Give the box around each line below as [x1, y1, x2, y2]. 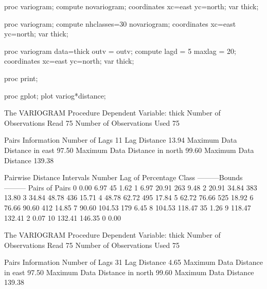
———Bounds [197, 172, 243, 183]
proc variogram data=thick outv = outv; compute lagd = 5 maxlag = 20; [4, 45, 236, 56]
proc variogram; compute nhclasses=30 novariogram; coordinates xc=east [4, 18, 236, 29]
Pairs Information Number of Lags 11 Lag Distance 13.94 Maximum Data [4, 134, 237, 145]
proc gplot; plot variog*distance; [4, 90, 106, 101]
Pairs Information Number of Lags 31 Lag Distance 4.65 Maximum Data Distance [4, 257, 263, 267]
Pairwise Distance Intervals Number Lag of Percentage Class [4, 172, 195, 183]
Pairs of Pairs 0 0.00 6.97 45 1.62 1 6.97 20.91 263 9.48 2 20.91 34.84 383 [28, 182, 257, 192]
